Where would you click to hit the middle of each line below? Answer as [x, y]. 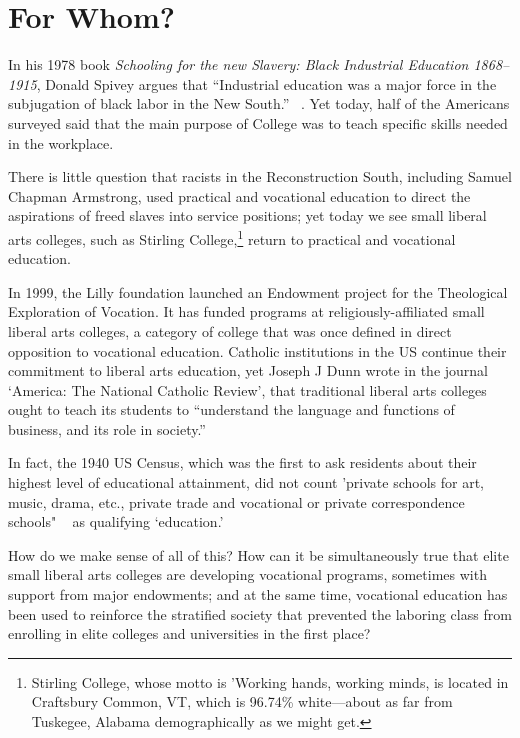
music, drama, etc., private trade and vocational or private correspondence [236, 501]
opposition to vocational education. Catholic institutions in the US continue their [257, 350]
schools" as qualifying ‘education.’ [116, 521]
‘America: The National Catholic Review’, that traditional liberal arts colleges [247, 389]
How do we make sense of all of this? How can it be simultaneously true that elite [258, 554]
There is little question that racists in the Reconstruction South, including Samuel [260, 176]
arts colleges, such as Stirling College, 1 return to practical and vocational [232, 237]
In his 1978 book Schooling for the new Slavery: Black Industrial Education [238, 64]
